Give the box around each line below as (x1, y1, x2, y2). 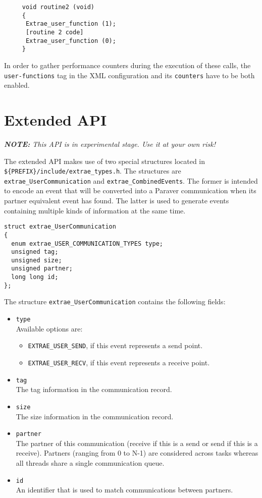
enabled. (4, 80, 30, 90)
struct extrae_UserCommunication (4, 223, 116, 231)
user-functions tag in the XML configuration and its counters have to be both (4, 70, 255, 80)
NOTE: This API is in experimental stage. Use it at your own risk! (4, 138, 216, 149)
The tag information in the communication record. (16, 384, 172, 395)
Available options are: (16, 323, 83, 334)
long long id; (11, 273, 59, 281)
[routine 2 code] (25, 28, 84, 36)
